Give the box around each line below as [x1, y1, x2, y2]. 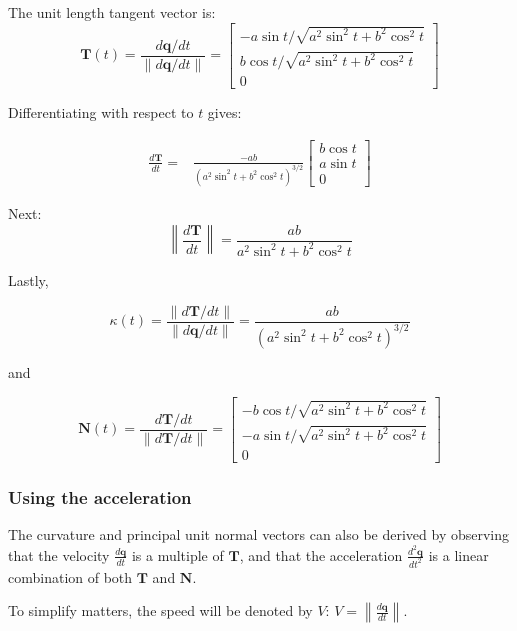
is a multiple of [131, 544, 224, 565]
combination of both [8, 566, 133, 587]
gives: [207, 102, 242, 123]
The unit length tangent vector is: [8, 2, 216, 22]
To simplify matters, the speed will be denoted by [8, 600, 313, 621]
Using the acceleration [8, 485, 192, 510]
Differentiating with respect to [8, 102, 194, 123]
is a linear [428, 544, 489, 565]
